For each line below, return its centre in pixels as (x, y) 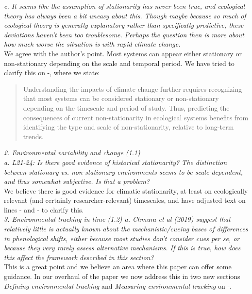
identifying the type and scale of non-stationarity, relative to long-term (128, 127)
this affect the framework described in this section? (79, 257)
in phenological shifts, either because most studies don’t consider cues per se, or (122, 238)
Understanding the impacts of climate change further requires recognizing (133, 89)
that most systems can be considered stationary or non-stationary (121, 98)
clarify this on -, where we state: (52, 73)
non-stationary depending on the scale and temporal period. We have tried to (119, 63)
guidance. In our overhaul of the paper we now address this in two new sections (122, 276)
